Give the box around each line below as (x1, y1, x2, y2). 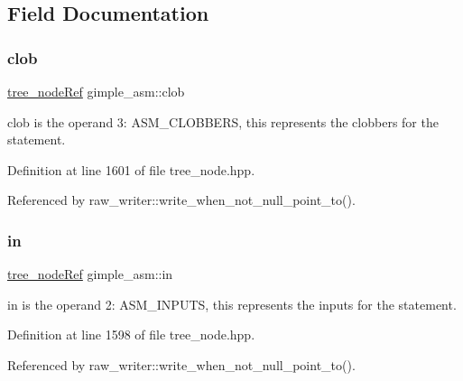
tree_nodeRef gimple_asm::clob (7, 82, 185, 100)
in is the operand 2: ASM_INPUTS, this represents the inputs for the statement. (7, 294, 457, 313)
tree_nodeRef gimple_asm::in (7, 265, 173, 283)
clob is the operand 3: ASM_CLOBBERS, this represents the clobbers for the (7, 112, 439, 131)
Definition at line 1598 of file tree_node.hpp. (7, 325, 255, 344)
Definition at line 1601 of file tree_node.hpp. (7, 160, 255, 179)
